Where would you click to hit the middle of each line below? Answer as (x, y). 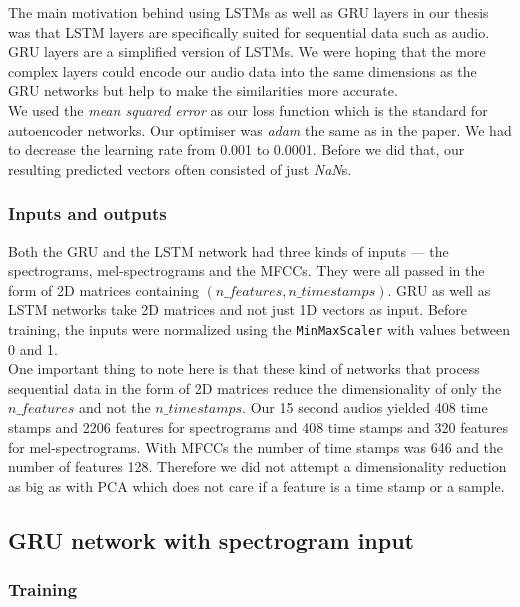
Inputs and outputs (87, 213)
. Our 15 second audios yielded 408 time (365, 407)
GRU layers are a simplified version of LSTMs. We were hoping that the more (247, 51)
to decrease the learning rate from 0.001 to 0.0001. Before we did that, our (236, 149)
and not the (115, 407)
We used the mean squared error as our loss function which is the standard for (248, 109)
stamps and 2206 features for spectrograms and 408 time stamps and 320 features (258, 426)
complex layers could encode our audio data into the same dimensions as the (242, 70)
